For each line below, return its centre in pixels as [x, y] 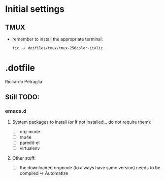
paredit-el [30, 143]
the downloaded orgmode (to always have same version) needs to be [90, 167]
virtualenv [30, 148]
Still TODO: [22, 97]
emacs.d [16, 111]
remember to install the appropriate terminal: [58, 39]
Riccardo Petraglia [24, 81]
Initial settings [35, 9]
